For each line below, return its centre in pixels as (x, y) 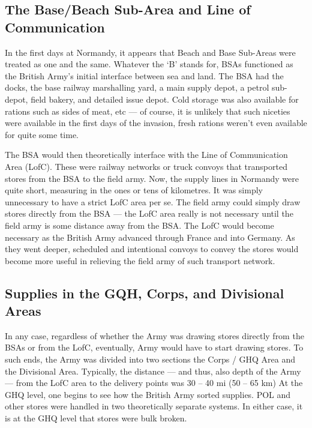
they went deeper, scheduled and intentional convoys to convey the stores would (152, 249)
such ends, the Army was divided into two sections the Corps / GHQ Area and (150, 359)
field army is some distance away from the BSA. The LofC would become (139, 225)
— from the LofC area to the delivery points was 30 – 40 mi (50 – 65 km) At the (154, 383)
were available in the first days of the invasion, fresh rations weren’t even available (156, 123)
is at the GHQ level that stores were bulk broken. (96, 418)
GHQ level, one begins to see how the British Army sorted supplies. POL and (148, 394)
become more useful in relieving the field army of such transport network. (140, 260)
